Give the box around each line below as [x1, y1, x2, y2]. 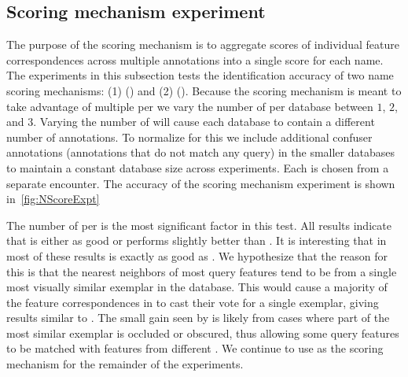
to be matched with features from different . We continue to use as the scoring [6, 340, 384, 357]
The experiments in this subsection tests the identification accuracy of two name [6, 67, 394, 83]
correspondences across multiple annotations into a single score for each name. [6, 51, 384, 68]
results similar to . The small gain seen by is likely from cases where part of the [6, 309, 390, 326]
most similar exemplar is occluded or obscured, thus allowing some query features [6, 324, 399, 341]
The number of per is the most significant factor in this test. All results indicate [6, 216, 391, 233]
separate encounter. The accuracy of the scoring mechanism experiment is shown [6, 175, 395, 191]
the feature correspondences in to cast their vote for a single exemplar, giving [6, 294, 379, 310]
